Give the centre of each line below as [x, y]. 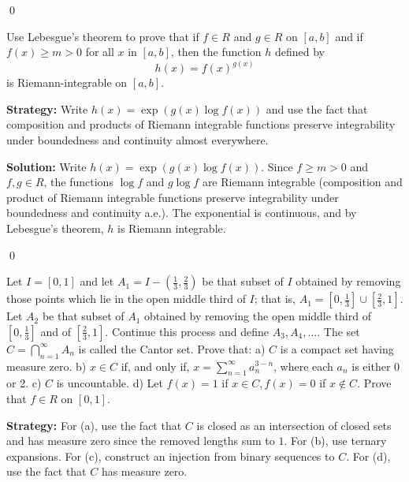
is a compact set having [337, 348]
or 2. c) [24, 383]
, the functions [78, 182]
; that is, [275, 299]
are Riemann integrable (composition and [302, 182]
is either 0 [376, 366]
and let [97, 281]
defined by [300, 52]
